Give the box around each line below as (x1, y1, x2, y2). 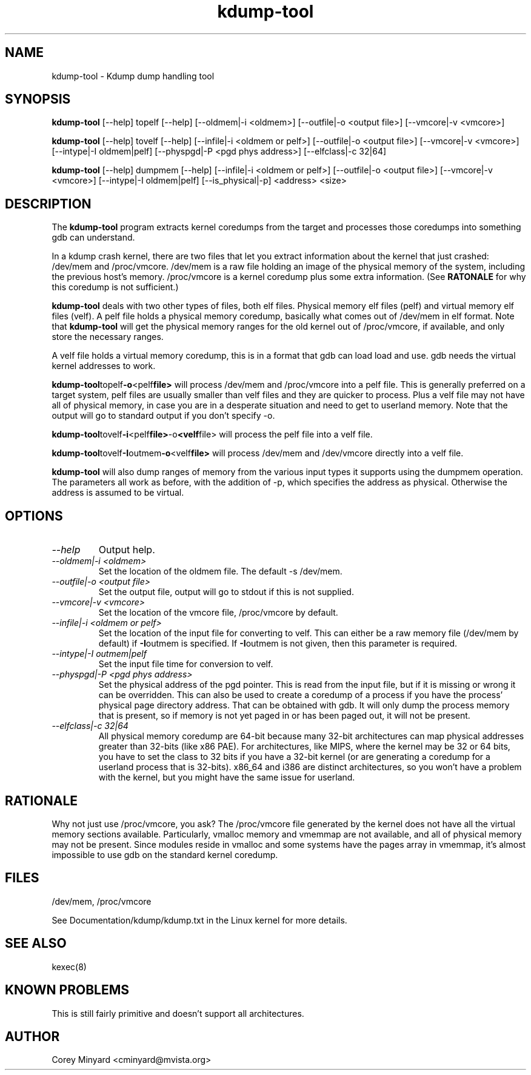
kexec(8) (52, 961, 87, 972)
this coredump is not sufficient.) (52, 282, 179, 293)
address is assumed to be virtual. (52, 487, 184, 498)
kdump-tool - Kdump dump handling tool (52, 70, 215, 81)
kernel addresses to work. (52, 361, 156, 371)
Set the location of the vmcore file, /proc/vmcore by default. (98, 607, 338, 618)
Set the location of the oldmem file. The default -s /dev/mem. (98, 566, 342, 577)
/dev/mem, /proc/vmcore (52, 896, 152, 907)
